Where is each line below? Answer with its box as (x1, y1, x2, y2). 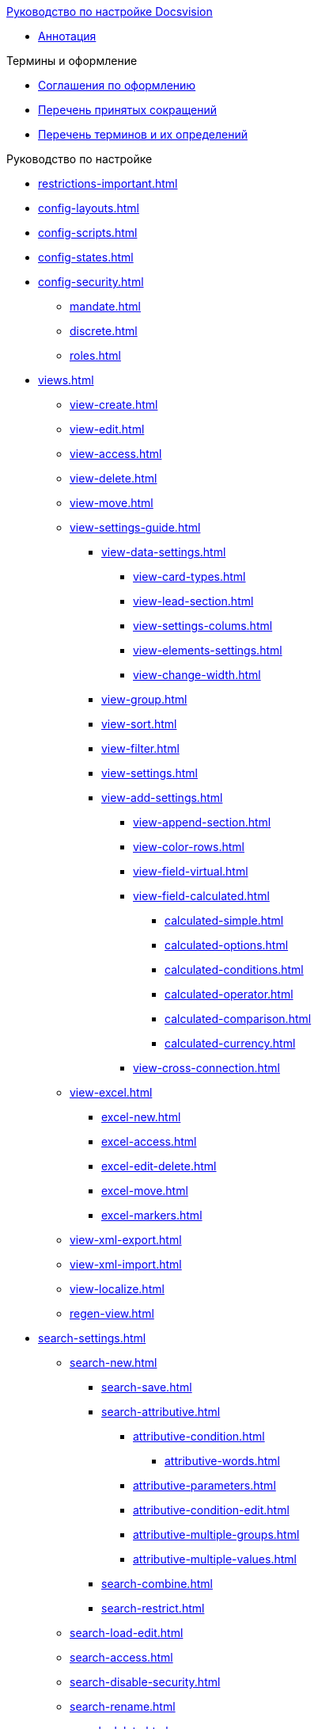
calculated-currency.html (165, 1036, 296, 1050)
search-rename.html (70, 1700, 176, 1713)
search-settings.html (38, 1331, 146, 1345)
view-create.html (70, 398, 158, 411)
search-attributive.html (101, 1405, 221, 1418)
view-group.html (101, 693, 187, 706)
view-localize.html (70, 1282, 165, 1296)
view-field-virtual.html (133, 864, 248, 878)
